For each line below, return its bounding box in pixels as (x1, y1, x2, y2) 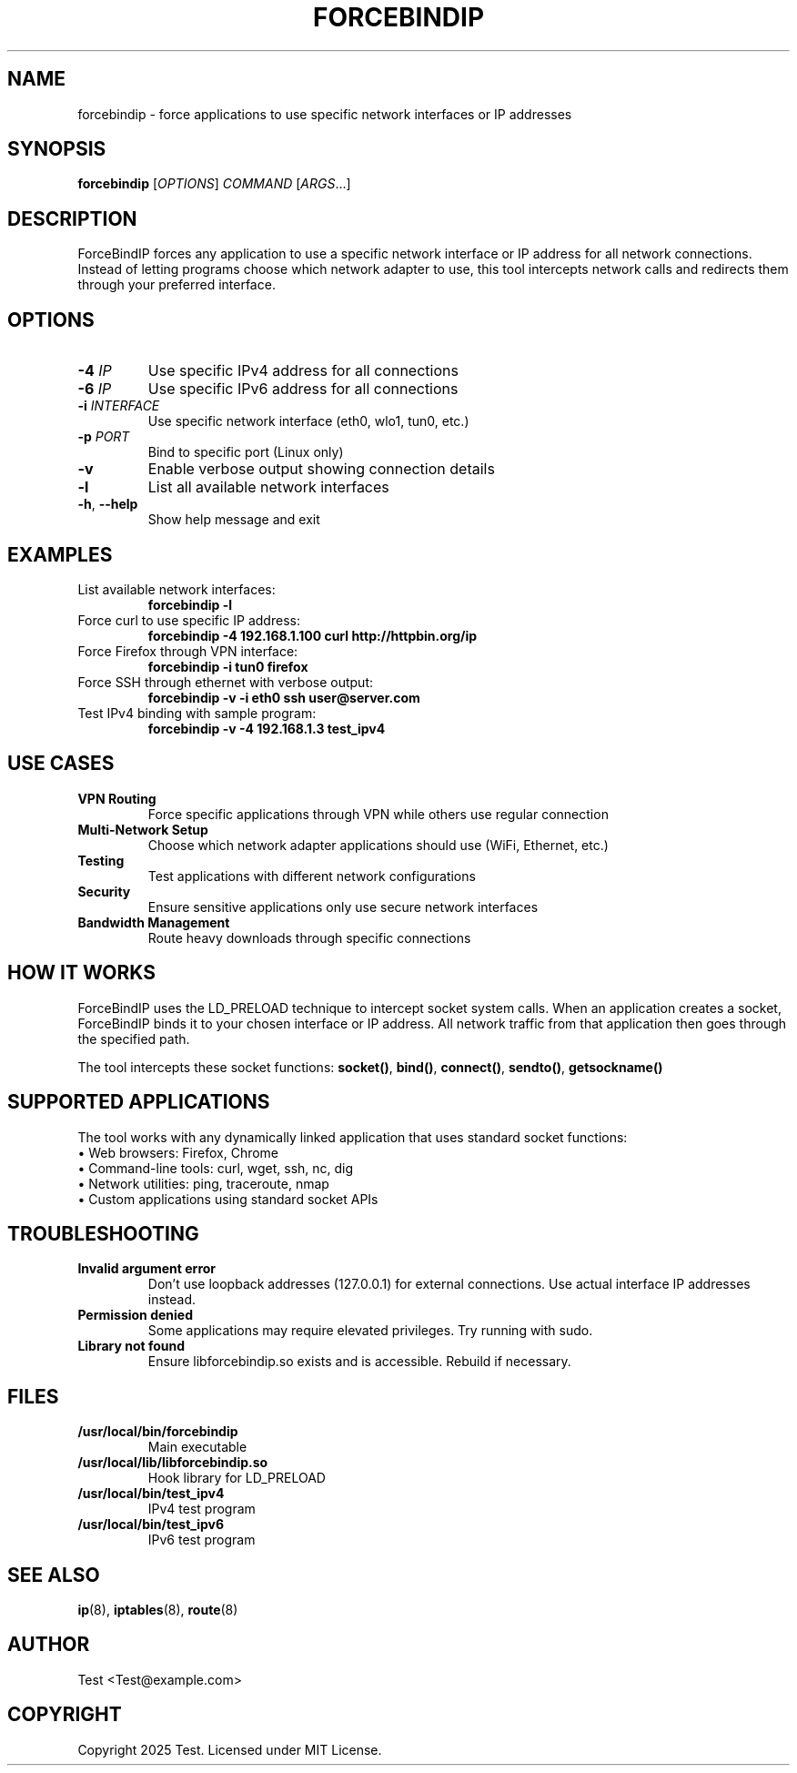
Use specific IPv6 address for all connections (147, 380, 459, 399)
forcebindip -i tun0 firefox (147, 658, 308, 674)
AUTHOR (7, 1633, 90, 1656)
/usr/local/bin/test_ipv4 (77, 1485, 225, 1502)
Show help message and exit (147, 512, 320, 528)
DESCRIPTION (7, 207, 137, 230)
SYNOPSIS (7, 137, 106, 161)
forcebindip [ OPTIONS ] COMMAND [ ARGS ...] (77, 176, 351, 192)
